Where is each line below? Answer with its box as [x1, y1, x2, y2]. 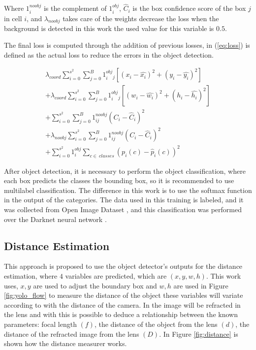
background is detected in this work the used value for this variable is [4, 23, 214, 33]
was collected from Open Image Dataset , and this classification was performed [4, 204, 242, 215]
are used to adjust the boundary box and [33, 280, 157, 290]
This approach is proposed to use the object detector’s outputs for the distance [4, 261, 243, 271]
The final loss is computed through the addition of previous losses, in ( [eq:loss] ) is [4, 40, 250, 50]
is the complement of [43, 3, 107, 13]
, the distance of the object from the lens [94, 319, 218, 329]
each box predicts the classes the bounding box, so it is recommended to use [4, 175, 234, 186]
